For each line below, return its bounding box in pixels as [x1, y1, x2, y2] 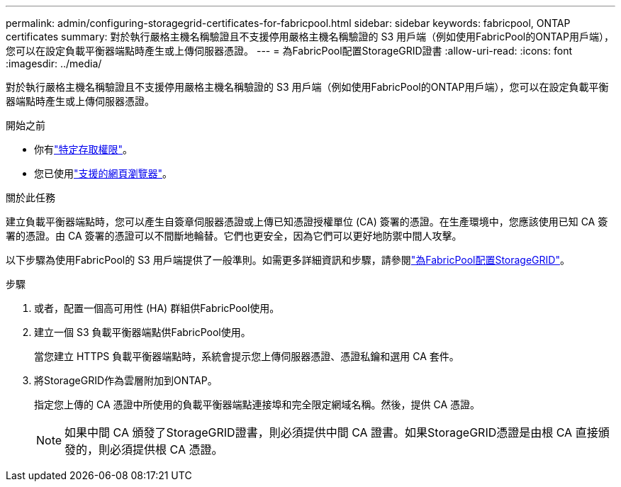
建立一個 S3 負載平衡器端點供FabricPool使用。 [34, 326, 251, 338]
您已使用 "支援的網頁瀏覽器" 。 [34, 167, 173, 179]
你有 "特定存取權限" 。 [34, 143, 133, 155]
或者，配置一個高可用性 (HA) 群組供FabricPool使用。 [34, 302, 280, 314]
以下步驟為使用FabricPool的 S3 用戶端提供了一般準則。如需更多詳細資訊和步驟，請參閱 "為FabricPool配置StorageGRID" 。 [6, 254, 570, 266]
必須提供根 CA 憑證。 [110, 442, 223, 457]
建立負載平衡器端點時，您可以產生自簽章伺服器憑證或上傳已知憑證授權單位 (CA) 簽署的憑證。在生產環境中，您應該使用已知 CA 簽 [6, 215, 608, 228]
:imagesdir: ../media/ [6, 57, 102, 69]
